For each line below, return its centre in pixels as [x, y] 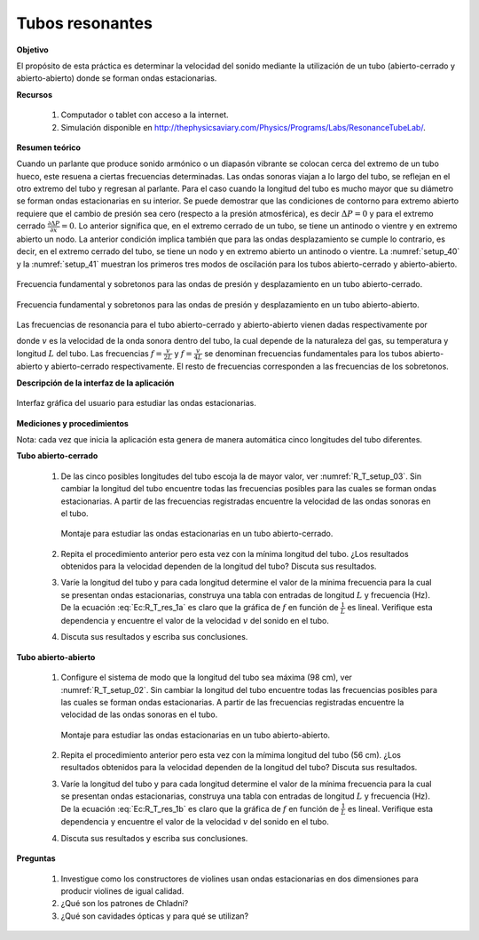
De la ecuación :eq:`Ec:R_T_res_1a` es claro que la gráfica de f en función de [200, 608]
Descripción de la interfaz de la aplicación [95, 383]
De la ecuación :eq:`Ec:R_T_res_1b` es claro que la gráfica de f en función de [200, 809]
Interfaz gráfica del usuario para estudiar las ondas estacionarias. [136, 403]
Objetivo [32, 50]
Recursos [35, 94]
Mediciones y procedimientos [72, 423]
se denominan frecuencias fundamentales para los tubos [308, 353]
